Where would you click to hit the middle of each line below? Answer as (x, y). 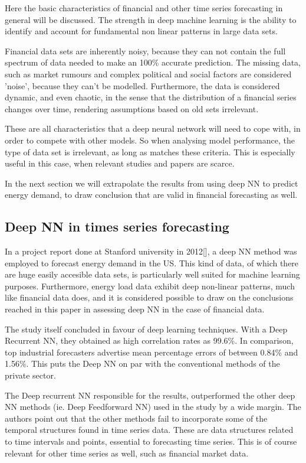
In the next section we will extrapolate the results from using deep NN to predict (152, 183)
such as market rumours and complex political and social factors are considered (148, 74)
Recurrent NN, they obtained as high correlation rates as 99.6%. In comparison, (149, 340)
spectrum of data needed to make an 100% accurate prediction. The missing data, (153, 62)
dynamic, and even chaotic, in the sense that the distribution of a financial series (151, 97)
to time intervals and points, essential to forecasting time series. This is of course (151, 441)
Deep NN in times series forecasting (117, 226)
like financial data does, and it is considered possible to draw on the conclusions (149, 297)
